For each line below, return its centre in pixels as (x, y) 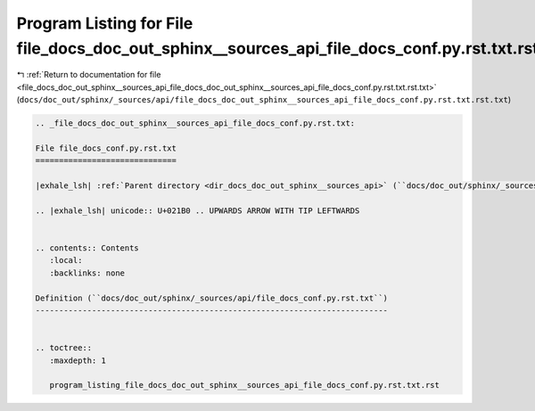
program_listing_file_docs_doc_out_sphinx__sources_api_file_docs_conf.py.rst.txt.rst (245, 385)
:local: (66, 260)
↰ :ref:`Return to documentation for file (89, 75)
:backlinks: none (87, 273)
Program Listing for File (105, 23)
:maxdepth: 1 (78, 360)
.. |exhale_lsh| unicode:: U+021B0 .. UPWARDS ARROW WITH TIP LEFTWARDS (198, 210)
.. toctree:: (64, 348)
